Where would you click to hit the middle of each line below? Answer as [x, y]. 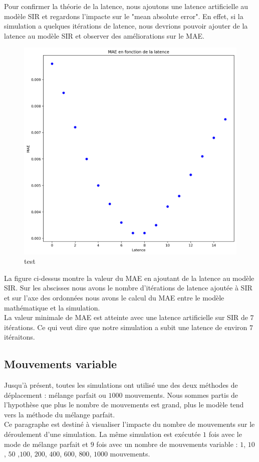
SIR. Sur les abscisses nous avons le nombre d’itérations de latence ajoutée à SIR [128, 288]
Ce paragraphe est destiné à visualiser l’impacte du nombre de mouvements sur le [129, 424]
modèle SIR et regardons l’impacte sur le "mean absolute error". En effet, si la [124, 16]
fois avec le [225, 434]
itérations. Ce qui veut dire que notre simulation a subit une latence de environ [126, 327]
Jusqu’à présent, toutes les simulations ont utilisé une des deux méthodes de [121, 385]
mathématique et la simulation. [52, 307]
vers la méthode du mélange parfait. [60, 414]
